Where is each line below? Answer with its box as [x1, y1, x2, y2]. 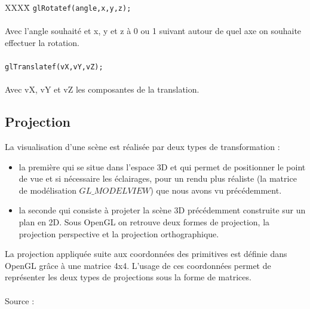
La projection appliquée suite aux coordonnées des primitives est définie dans [5, 247, 287, 260]
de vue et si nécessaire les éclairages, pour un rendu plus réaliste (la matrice [19, 172, 297, 185]
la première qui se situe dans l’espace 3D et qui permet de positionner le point [19, 160, 306, 173]
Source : [5, 294, 35, 307]
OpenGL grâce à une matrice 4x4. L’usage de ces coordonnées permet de [5, 259, 271, 271]
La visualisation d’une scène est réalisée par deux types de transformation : [5, 140, 280, 153]
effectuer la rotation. [5, 36, 79, 48]
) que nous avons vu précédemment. [150, 183, 282, 196]
